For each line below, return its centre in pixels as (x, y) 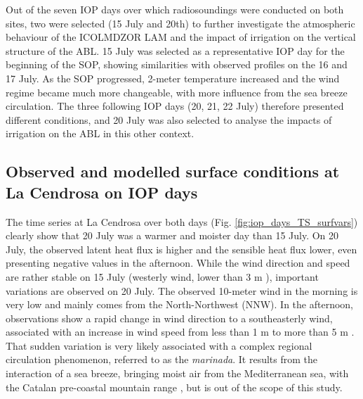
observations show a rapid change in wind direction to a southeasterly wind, (169, 318)
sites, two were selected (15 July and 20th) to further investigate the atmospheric (180, 23)
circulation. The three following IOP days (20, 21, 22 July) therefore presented (175, 106)
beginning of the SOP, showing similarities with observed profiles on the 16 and (177, 64)
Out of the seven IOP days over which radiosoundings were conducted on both (175, 9)
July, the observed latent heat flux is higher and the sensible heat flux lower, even (181, 249)
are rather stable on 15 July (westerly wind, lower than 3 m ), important (162, 276)
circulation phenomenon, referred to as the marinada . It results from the (162, 359)
